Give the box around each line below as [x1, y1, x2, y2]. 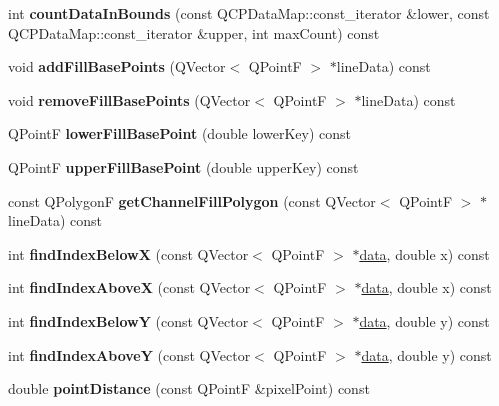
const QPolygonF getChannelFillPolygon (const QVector [8, 190, 376, 211]
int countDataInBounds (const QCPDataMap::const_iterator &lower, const [8, 3, 490, 23]
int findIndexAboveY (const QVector [8, 344, 251, 365]
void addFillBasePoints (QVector [8, 56, 226, 77]
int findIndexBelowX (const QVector [8, 243, 249, 264]
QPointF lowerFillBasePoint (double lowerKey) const [8, 123, 351, 144]
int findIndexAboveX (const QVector [8, 277, 251, 298]
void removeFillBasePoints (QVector [8, 89, 251, 110]
